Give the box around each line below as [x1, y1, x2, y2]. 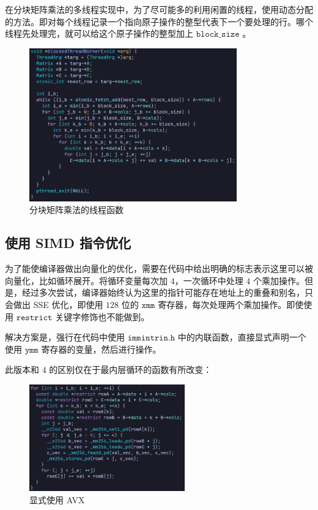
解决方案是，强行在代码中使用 [5, 331, 125, 343]
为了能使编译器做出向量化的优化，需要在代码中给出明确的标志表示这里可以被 [5, 262, 313, 275]
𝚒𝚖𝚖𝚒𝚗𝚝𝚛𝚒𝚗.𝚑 [127, 334, 176, 343]
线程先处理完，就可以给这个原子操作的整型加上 [5, 27, 193, 40]
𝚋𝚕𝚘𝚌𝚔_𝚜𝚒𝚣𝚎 [196, 30, 240, 39]
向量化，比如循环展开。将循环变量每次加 [5, 274, 168, 287]
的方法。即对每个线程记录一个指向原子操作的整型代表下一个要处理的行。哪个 [5, 15, 313, 28]
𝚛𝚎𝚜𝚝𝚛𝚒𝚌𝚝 [16, 313, 53, 322]
